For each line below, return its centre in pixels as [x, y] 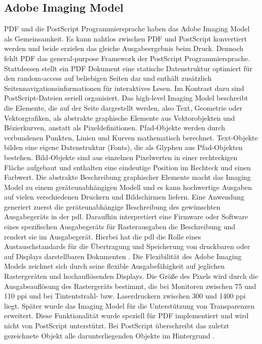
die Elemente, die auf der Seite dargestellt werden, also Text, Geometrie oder [123, 107]
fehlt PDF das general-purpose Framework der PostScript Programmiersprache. [127, 58]
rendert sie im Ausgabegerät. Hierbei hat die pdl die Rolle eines [103, 236]
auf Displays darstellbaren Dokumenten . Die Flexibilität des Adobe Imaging [123, 256]
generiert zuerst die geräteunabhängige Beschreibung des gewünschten [112, 206]
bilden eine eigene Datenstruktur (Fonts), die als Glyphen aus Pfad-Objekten [123, 147]
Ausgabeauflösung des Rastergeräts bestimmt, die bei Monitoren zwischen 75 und [130, 286]
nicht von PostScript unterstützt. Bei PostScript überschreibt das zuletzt [117, 326]
